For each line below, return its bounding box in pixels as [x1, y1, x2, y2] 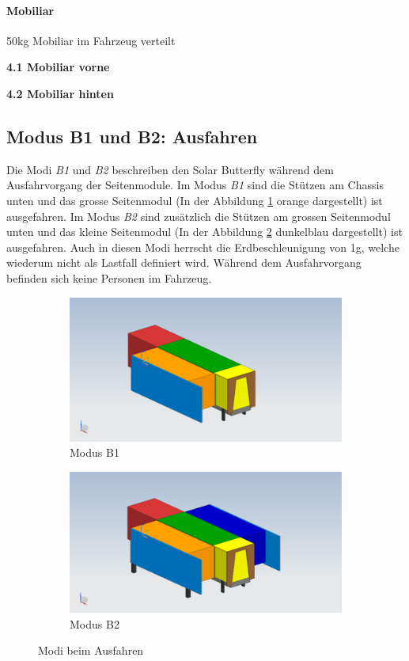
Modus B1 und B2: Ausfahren [6, 123, 258, 148]
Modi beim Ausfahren [38, 642, 144, 659]
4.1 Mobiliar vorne [6, 59, 110, 75]
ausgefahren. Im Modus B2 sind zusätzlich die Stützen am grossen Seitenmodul [6, 207, 391, 224]
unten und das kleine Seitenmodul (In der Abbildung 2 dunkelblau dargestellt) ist [6, 223, 403, 240]
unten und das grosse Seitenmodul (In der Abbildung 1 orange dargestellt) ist [6, 192, 383, 208]
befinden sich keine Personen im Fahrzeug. [6, 269, 212, 286]
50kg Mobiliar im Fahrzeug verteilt [6, 32, 176, 48]
